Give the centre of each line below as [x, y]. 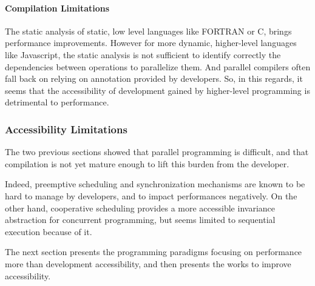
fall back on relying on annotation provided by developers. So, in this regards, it [154, 78]
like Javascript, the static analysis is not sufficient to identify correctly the [143, 54]
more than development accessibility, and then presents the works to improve [148, 263]
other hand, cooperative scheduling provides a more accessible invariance [140, 208]
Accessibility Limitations [66, 129]
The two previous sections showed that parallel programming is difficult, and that [157, 152]
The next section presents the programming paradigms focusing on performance [154, 252]
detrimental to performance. [57, 102]
